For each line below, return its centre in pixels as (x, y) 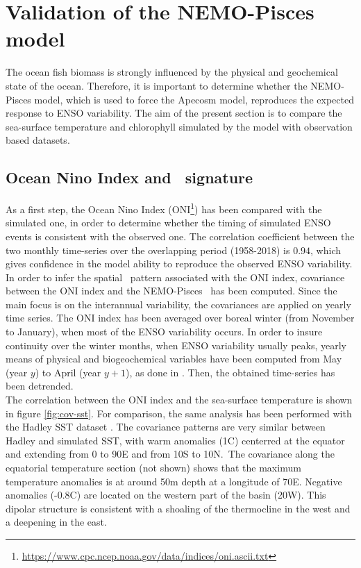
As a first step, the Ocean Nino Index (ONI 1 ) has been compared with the (164, 208)
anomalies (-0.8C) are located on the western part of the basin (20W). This (166, 495)
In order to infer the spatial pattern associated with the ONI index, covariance (175, 277)
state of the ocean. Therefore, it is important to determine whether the (157, 85)
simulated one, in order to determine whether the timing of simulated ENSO (168, 223)
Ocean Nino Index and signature (129, 177)
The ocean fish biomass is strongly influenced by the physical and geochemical (172, 72)
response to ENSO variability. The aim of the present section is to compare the (174, 113)
